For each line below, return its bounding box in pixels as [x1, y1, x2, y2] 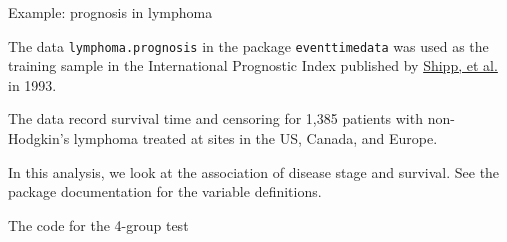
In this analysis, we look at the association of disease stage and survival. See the [8, 161, 500, 182]
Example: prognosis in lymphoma [8, 2, 213, 22]
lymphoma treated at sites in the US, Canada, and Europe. [73, 128, 438, 149]
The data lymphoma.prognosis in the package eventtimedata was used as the [8, 35, 489, 56]
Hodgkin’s [8, 128, 70, 149]
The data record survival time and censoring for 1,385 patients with [8, 108, 423, 129]
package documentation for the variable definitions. [8, 181, 322, 202]
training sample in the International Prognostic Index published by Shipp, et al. [8, 55, 498, 76]
